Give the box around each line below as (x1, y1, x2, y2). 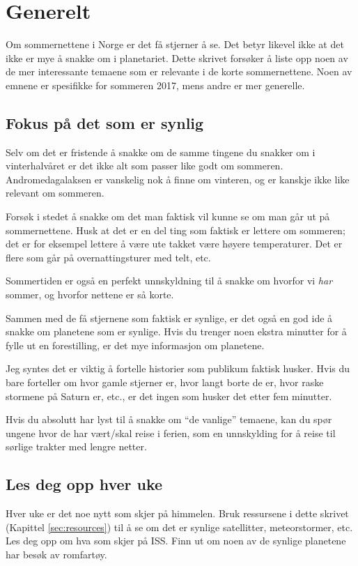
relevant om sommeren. (6, 185, 104, 200)
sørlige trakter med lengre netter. (6, 439, 147, 454)
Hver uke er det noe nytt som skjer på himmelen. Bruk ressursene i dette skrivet (6, 506, 349, 521)
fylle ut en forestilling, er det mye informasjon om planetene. (6, 337, 265, 352)
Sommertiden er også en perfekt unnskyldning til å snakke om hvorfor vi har (6, 273, 333, 288)
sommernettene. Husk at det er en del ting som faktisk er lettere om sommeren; (6, 222, 345, 237)
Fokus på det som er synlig (6, 112, 204, 133)
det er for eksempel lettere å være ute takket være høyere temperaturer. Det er (6, 236, 343, 251)
